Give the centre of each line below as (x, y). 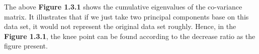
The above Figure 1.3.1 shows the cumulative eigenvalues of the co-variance (123, 6)
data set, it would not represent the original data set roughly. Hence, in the (120, 26)
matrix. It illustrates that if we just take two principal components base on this (126, 16)
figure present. (26, 46)
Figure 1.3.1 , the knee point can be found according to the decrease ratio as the (130, 36)
